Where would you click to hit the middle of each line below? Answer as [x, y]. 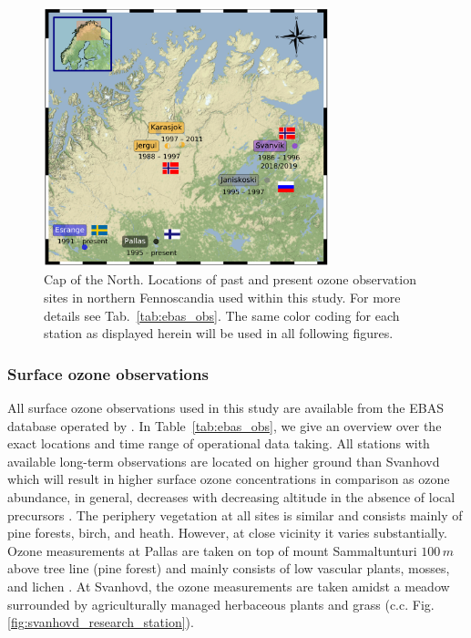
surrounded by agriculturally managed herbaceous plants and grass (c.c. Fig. [221, 604]
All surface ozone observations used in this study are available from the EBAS [225, 408]
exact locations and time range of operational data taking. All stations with [219, 443]
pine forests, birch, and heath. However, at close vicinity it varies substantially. [227, 533]
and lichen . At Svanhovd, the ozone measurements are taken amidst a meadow [229, 587]
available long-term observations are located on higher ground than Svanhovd [224, 461]
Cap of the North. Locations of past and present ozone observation [230, 279]
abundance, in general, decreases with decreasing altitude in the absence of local [231, 497]
